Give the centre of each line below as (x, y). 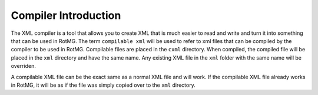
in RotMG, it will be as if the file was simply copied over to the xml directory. (103, 85)
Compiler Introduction (66, 15)
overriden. (24, 66)
